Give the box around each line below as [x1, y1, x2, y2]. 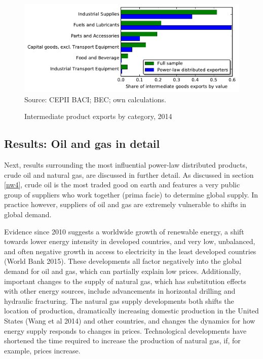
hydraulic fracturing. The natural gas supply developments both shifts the [4, 295, 234, 306]
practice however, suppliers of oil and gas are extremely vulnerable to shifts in [4, 199, 246, 210]
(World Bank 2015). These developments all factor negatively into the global [4, 256, 242, 266]
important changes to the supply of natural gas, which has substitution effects [4, 275, 246, 286]
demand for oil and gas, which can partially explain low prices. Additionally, [4, 265, 241, 276]
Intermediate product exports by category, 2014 [24, 111, 172, 122]
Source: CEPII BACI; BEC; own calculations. [24, 94, 166, 104]
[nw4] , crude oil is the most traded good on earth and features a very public [4, 179, 240, 190]
